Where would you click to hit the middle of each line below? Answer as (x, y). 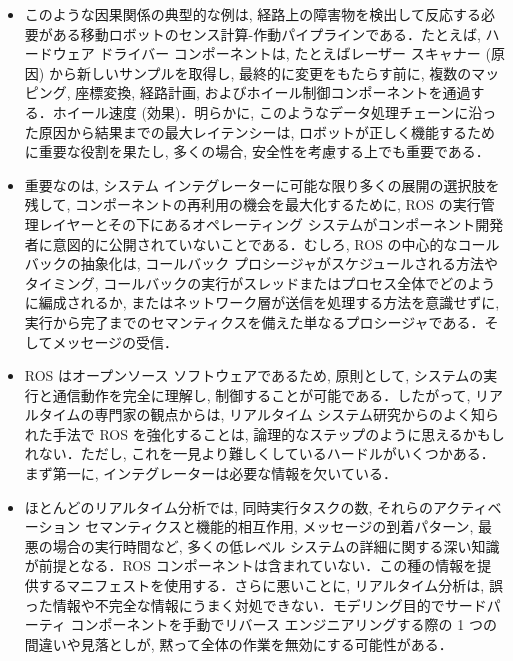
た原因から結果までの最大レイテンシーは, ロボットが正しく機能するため (260, 131)
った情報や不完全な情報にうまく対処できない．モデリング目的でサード (255, 604)
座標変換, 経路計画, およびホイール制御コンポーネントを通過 (273, 92)
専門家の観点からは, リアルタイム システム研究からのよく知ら (296, 414)
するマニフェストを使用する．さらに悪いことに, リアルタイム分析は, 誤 (270, 585)
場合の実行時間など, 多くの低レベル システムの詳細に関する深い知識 (276, 545)
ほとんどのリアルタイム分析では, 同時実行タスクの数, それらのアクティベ (263, 506)
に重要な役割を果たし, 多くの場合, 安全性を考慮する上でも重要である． (257, 151)
